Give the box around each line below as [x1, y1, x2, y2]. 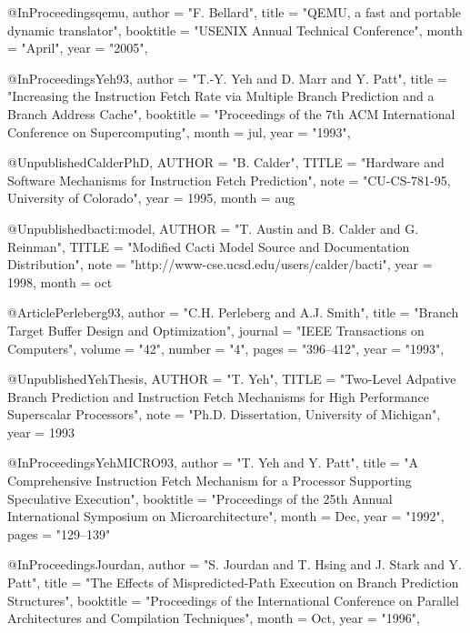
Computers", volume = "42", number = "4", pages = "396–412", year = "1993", [7, 338, 445, 357]
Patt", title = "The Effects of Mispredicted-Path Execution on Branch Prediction [7, 573, 459, 592]
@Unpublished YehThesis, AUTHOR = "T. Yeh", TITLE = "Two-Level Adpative [7, 369, 456, 388]
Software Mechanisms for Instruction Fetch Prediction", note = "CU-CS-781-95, [7, 170, 451, 189]
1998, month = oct [7, 272, 113, 291]
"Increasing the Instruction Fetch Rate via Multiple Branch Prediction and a [7, 86, 435, 105]
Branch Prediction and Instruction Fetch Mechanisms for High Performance [7, 387, 430, 406]
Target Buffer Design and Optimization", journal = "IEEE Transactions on [7, 320, 425, 339]
